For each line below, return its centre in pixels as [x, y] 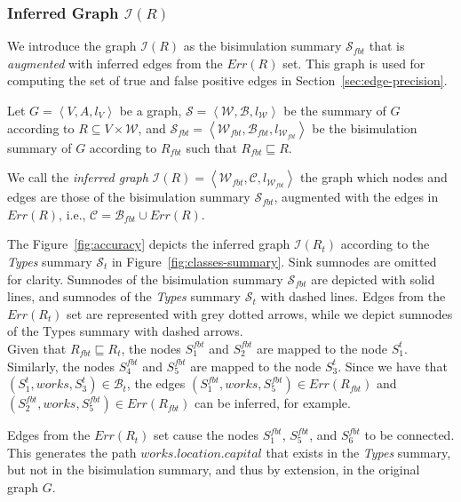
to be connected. [409, 435]
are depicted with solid [373, 279]
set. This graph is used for [354, 63]
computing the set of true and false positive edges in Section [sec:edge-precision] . [227, 80]
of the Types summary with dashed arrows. [125, 331]
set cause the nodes [207, 435]
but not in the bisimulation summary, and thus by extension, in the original [214, 470]
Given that [37, 348]
